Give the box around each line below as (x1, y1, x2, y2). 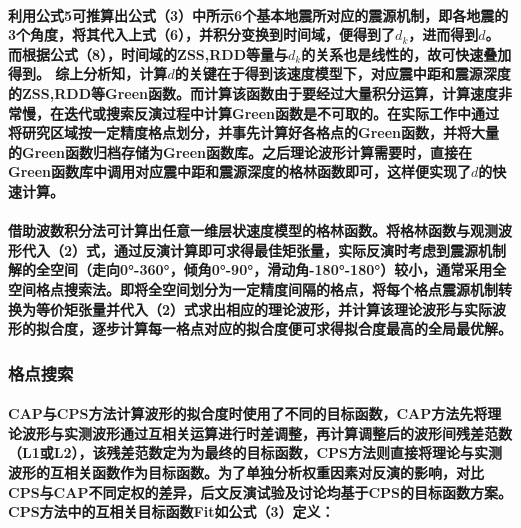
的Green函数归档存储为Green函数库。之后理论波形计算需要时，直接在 (8, 141, 472, 162)
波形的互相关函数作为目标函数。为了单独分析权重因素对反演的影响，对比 (8, 461, 484, 482)
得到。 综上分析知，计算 (8, 63, 168, 84)
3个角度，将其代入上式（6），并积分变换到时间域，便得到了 (8, 24, 396, 45)
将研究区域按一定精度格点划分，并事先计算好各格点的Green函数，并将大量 (8, 122, 499, 143)
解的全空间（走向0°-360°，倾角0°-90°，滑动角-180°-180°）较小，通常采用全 (8, 259, 507, 280)
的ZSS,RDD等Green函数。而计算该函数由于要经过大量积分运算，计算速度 (8, 82, 498, 103)
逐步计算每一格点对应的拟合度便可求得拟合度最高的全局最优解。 (91, 318, 512, 339)
